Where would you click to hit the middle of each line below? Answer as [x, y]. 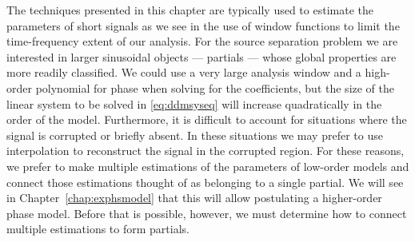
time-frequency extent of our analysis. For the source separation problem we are [202, 41]
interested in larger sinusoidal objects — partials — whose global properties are [202, 56]
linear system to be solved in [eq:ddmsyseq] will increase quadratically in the [194, 103]
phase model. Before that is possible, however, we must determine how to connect [207, 213]
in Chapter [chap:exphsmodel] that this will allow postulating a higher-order [194, 198]
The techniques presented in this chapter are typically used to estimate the [190, 10]
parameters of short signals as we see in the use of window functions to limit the [203, 25]
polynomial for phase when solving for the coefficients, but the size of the [215, 87]
